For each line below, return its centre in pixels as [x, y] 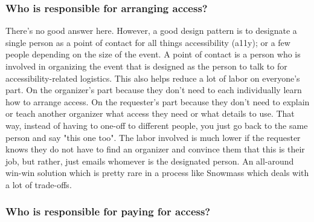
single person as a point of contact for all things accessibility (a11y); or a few [148, 42]
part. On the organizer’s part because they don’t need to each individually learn [154, 90]
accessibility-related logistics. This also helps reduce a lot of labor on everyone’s [153, 78]
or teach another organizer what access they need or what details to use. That [150, 113]
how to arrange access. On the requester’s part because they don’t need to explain [158, 101]
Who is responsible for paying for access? [108, 211]
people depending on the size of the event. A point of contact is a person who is [153, 54]
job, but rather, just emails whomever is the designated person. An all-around [150, 161]
